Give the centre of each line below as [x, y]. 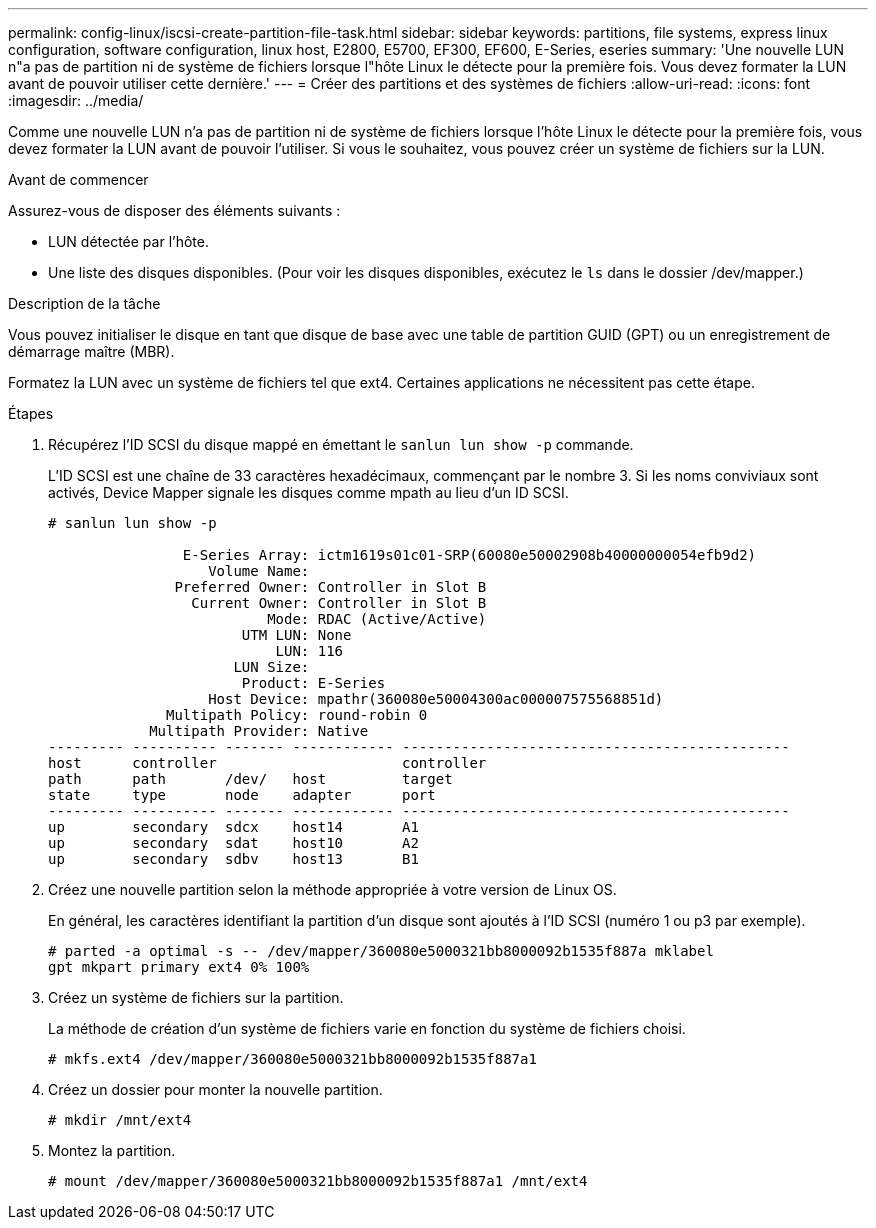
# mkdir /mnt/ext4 [120, 1120]
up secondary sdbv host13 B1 [233, 859]
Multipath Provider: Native [259, 731]
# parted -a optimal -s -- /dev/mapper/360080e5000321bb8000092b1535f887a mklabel [381, 951]
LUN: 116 [309, 651]
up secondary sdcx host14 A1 [233, 827]
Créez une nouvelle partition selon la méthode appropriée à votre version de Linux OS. [332, 889]
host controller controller [267, 763]
